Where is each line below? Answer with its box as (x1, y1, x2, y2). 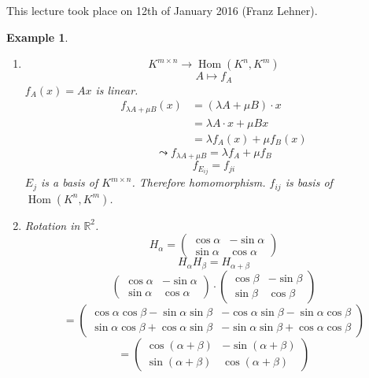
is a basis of (40, 174, 98, 191)
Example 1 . (6, 28, 68, 45)
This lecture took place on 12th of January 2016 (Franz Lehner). (6, 2, 318, 18)
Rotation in (24, 217, 80, 233)
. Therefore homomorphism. (131, 174, 266, 191)
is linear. (95, 81, 138, 98)
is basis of (285, 174, 333, 191)
